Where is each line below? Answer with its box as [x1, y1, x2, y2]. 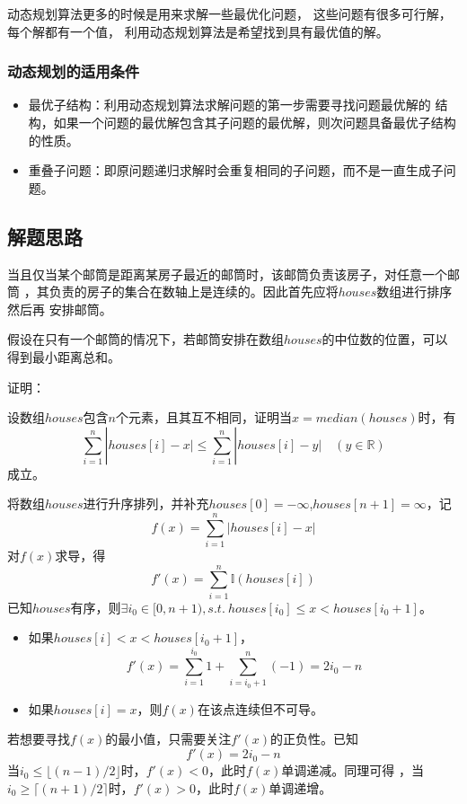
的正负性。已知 [270, 729, 359, 748]
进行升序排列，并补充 [83, 494, 209, 513]
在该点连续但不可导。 [197, 699, 323, 718]
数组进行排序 [376, 282, 453, 301]
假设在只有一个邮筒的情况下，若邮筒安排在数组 [7, 330, 284, 349]
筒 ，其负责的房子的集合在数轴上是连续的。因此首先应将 [7, 282, 339, 301]
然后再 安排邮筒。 [7, 299, 112, 318]
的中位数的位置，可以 [322, 330, 448, 349]
